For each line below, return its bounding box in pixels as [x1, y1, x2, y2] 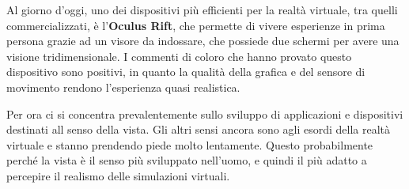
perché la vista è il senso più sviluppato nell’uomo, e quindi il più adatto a [6, 152, 367, 168]
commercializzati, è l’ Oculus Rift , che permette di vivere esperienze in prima [6, 17, 385, 33]
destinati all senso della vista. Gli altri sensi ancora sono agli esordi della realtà [6, 121, 391, 138]
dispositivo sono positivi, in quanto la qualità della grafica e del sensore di [6, 63, 365, 80]
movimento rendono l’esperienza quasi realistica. [6, 78, 240, 95]
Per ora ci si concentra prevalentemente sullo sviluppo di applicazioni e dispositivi [6, 105, 403, 122]
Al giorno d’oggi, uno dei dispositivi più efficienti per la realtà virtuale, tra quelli [6, 2, 398, 17]
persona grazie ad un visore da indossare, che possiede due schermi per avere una [6, 32, 400, 49]
